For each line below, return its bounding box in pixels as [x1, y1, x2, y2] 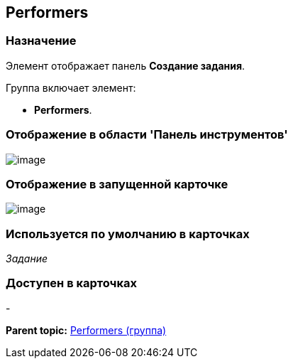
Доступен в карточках [6, 276, 137, 291]
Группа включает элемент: [6, 81, 136, 94]
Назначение [6, 33, 77, 48]
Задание [6, 252, 48, 265]
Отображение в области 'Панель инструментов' [6, 127, 288, 142]
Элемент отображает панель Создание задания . [6, 59, 245, 72]
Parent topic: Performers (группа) [6, 323, 167, 336]
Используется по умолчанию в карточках [6, 226, 250, 241]
